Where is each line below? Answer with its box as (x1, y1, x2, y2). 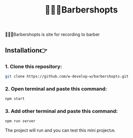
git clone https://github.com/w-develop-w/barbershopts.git (5, 74, 129, 79)
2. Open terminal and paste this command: (5, 85, 107, 92)
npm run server (5, 119, 36, 124)
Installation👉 (5, 46, 47, 55)
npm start (5, 97, 25, 101)
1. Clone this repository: (5, 63, 62, 69)
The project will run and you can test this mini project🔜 (5, 127, 115, 133)
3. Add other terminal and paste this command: (5, 108, 118, 114)
